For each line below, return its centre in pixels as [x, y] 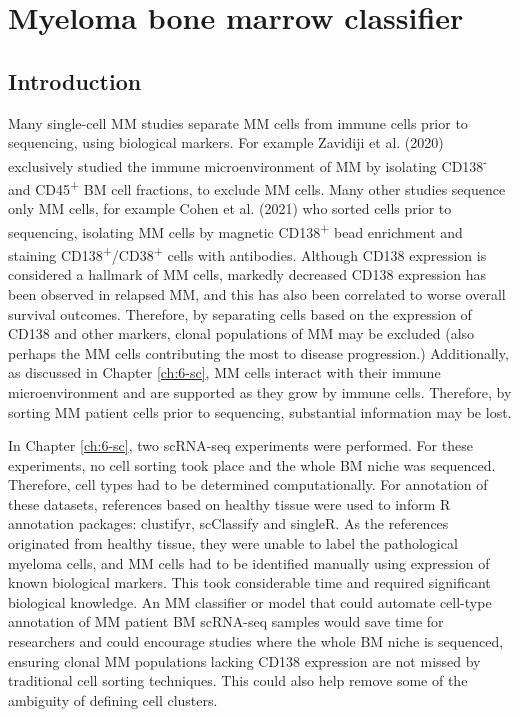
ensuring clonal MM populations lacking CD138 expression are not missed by [244, 660]
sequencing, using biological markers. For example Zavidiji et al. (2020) [226, 142]
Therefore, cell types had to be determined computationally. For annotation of [248, 484]
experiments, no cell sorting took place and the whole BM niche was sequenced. [252, 464]
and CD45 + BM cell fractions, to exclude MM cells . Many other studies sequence [257, 187]
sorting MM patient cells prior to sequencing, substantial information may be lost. [260, 411]
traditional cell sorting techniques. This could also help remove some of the [238, 680]
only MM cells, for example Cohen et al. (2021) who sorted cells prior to [230, 208]
